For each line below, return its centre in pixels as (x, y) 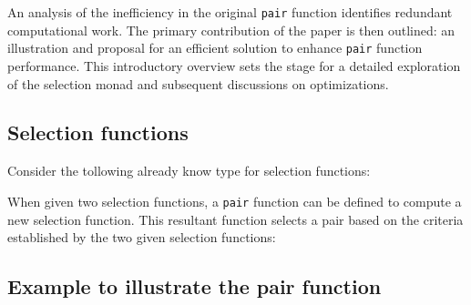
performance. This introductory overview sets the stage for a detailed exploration (234, 65)
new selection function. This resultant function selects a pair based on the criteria (235, 219)
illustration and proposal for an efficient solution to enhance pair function (215, 48)
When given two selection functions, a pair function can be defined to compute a (235, 201)
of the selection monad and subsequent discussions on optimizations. (198, 83)
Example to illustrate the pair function (195, 286)
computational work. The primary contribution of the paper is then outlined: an (231, 30)
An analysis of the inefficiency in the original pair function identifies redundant (230, 12)
